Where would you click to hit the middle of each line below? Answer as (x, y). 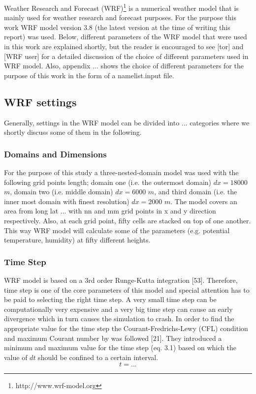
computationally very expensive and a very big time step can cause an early (118, 309)
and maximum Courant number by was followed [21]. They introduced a (113, 338)
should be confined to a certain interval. (98, 357)
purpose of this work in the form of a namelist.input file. (89, 75)
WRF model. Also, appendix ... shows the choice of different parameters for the (124, 66)
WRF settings (40, 102)
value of (16, 357)
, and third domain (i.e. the (196, 192)
